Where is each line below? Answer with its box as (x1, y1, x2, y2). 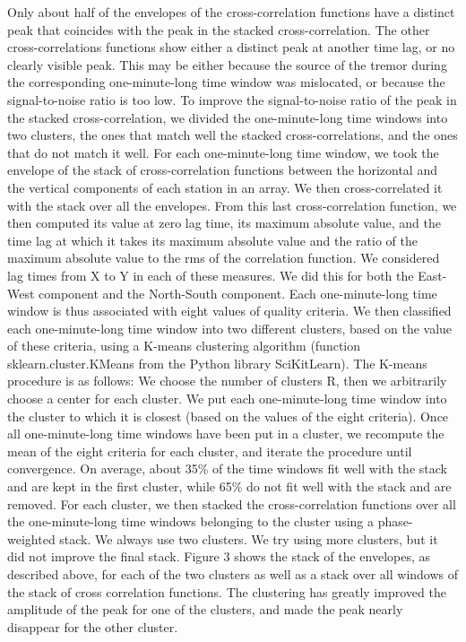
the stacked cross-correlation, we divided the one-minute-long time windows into (7, 108, 448, 126)
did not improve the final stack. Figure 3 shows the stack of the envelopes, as (7, 547, 431, 566)
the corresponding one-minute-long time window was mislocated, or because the (7, 73, 445, 91)
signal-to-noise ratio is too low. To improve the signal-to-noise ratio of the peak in (7, 90, 457, 108)
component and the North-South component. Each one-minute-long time (39, 283, 437, 302)
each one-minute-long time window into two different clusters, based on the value (7, 318, 453, 337)
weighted (7, 529, 56, 548)
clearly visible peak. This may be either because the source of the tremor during (7, 55, 447, 74)
